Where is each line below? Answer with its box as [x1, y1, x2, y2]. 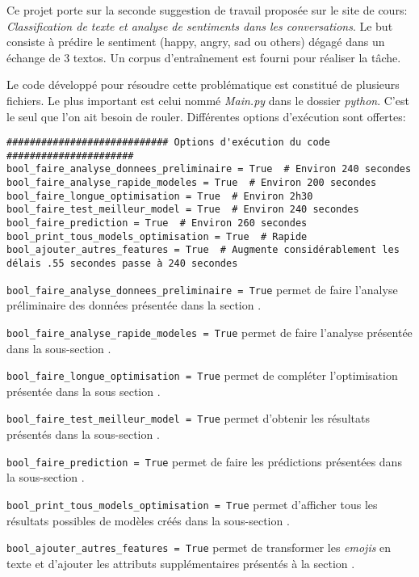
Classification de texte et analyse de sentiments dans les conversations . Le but [6, 17, 393, 34]
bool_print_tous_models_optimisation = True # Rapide [6, 230, 308, 242]
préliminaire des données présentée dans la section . [6, 297, 262, 314]
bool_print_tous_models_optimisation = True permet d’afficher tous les [6, 495, 378, 512]
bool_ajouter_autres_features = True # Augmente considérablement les [6, 244, 400, 256]
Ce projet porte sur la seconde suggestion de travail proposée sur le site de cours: [6, 2, 408, 18]
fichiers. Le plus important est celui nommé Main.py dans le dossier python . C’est [6, 91, 409, 108]
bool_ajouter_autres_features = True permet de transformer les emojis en [6, 539, 392, 556]
